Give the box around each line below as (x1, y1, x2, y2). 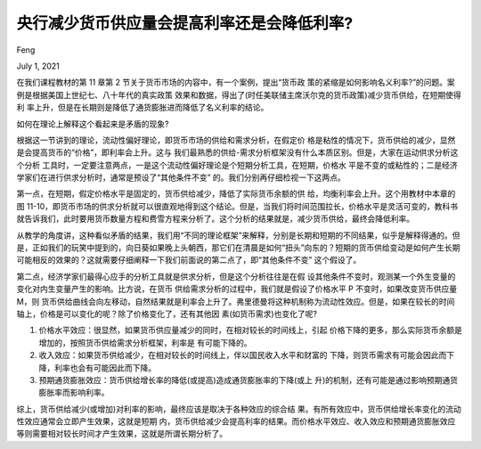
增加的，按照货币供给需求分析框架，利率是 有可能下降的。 (38, 337, 252, 347)
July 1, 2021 (16, 61, 60, 71)
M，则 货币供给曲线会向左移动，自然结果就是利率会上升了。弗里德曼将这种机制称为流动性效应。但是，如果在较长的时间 (16, 296, 455, 306)
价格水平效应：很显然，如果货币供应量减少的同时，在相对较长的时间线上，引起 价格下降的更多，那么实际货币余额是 (38, 325, 462, 336)
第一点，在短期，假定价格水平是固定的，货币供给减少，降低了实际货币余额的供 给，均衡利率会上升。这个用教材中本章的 (16, 188, 456, 200)
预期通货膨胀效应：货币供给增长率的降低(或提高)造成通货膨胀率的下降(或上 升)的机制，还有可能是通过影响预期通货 (38, 374, 459, 385)
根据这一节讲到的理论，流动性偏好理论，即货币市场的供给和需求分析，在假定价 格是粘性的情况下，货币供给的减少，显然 (16, 135, 456, 145)
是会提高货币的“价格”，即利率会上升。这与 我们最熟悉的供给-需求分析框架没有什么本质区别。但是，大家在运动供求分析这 (16, 147, 459, 158)
